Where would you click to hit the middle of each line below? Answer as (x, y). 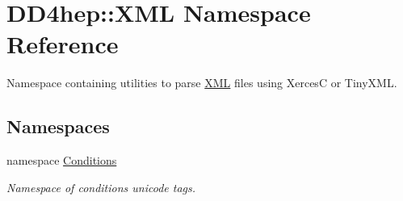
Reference (63, 44)
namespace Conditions (62, 160)
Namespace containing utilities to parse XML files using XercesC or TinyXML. (202, 83)
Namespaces (58, 126)
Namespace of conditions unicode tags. (101, 187)
